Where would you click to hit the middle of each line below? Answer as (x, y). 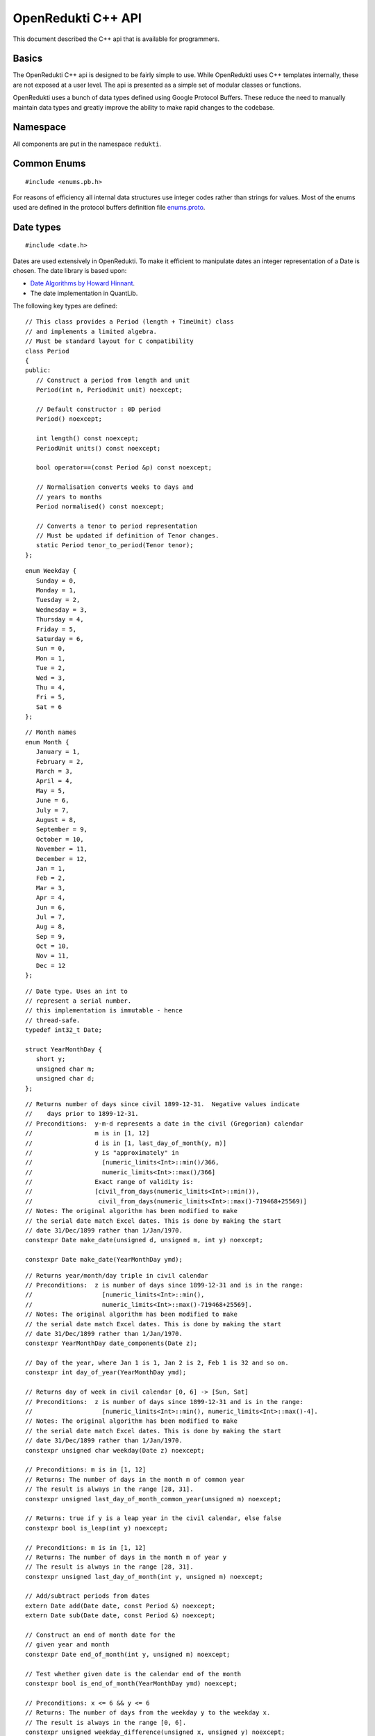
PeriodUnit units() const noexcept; (98, 448)
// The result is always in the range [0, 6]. (106, 1722)
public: (38, 370)
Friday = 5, (56, 629)
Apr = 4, (51, 898)
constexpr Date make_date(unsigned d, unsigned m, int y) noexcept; (144, 1240)
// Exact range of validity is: (109, 1182)
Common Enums (49, 164)
